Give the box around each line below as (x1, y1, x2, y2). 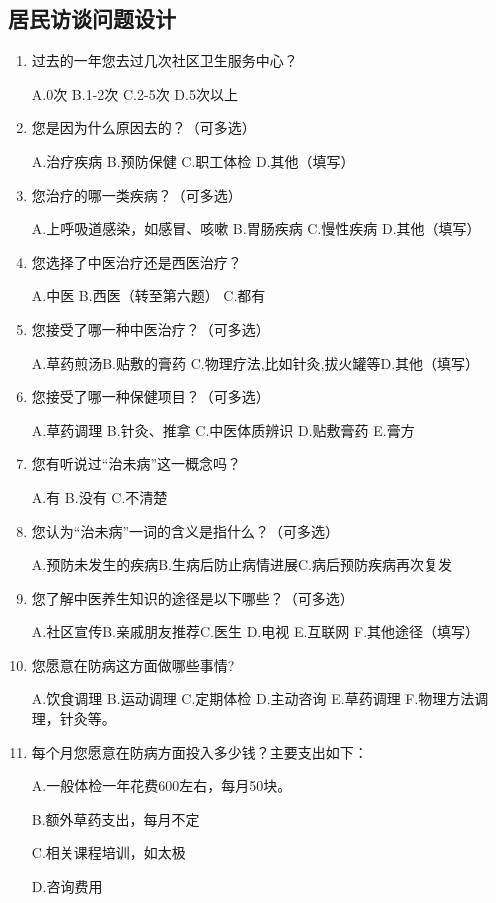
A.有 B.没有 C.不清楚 (31, 486, 168, 507)
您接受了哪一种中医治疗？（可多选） (31, 318, 270, 339)
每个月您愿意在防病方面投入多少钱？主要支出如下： (31, 741, 368, 762)
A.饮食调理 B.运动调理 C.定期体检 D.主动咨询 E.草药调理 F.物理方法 (31, 688, 475, 709)
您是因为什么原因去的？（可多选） (31, 117, 256, 138)
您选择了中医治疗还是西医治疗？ (31, 251, 242, 272)
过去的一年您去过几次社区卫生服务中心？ (31, 50, 298, 71)
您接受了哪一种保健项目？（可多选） (31, 386, 270, 407)
